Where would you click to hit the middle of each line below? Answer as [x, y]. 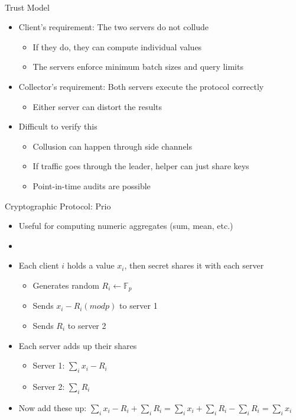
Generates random [66, 285]
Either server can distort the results [97, 106]
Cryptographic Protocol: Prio [58, 206]
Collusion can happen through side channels [113, 146]
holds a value [91, 265]
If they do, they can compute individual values [117, 46]
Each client [39, 265]
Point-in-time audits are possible [92, 185]
